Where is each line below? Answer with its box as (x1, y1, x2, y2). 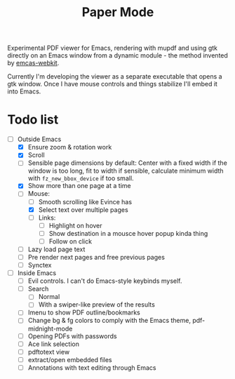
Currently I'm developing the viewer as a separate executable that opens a (7, 72, 222, 81)
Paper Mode (81, 4, 154, 20)
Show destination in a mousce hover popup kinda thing (48, 229, 208, 237)
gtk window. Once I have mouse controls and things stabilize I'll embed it (7, 80, 217, 88)
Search (27, 285, 49, 293)
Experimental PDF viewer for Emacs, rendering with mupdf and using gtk (7, 44, 217, 53)
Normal (38, 293, 60, 301)
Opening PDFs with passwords (27, 331, 117, 340)
